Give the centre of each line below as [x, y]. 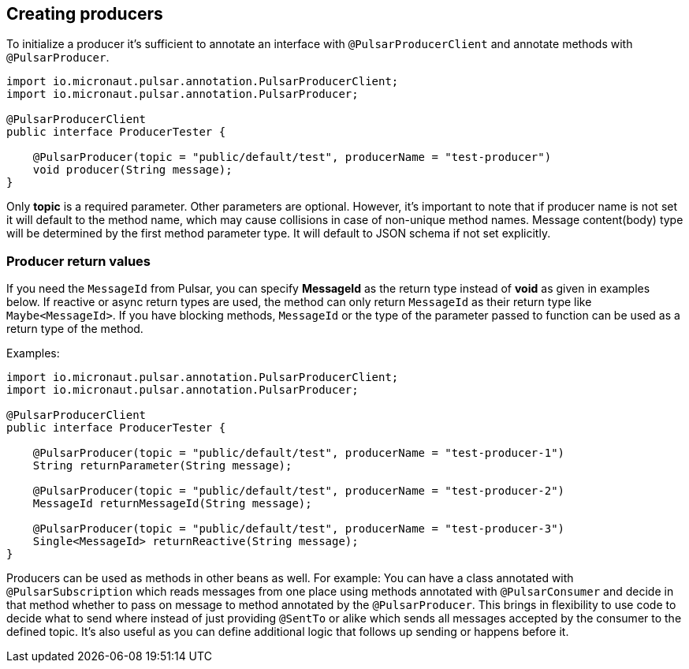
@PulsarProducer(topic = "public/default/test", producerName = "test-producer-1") [299, 453]
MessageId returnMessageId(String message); [172, 504]
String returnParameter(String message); [162, 466]
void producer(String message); [132, 170]
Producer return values [78, 261]
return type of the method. [75, 329]
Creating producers [85, 14]
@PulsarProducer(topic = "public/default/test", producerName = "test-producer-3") [299, 529]
